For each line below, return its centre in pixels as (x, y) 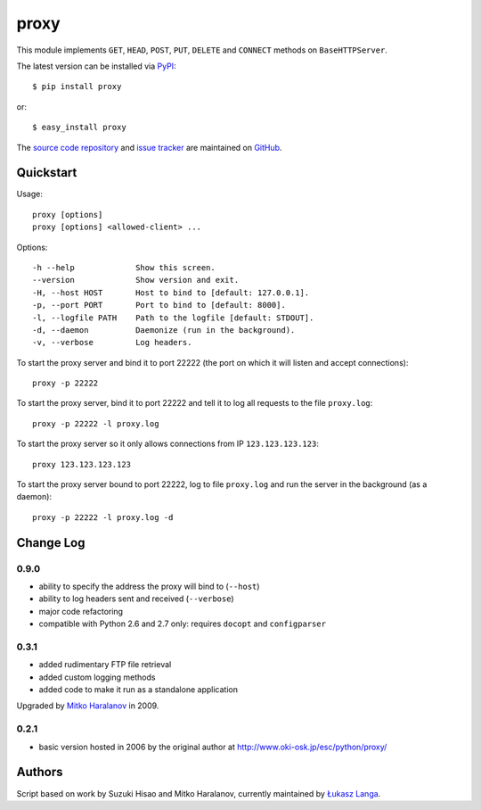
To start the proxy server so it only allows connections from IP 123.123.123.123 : (168, 444)
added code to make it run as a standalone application (138, 690)
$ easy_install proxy (79, 128)
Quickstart (47, 173)
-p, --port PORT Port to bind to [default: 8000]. (159, 305)
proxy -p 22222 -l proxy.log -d (103, 517)
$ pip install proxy (77, 87)
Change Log (51, 543)
